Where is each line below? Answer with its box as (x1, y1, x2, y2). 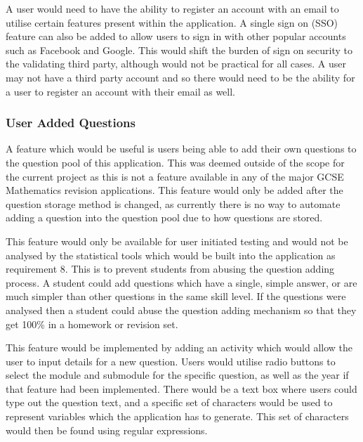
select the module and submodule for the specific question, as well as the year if (6, 368, 349, 382)
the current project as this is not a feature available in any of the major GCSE (6, 169, 344, 183)
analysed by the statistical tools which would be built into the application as (6, 247, 336, 262)
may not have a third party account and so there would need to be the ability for (6, 70, 355, 84)
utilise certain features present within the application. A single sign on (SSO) (6, 15, 338, 30)
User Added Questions (6, 114, 136, 131)
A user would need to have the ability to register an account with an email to (6, 1, 339, 15)
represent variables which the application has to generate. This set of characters (6, 409, 349, 424)
